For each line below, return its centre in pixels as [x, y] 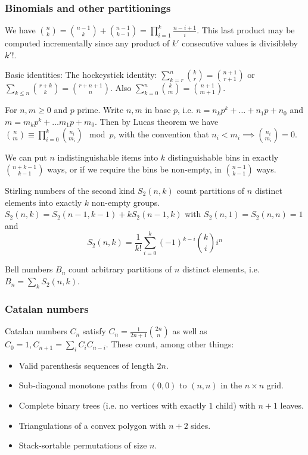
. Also [121, 88]
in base [158, 110]
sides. [201, 425]
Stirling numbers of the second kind [70, 190]
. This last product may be [246, 30]
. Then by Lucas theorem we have [157, 121]
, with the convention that [161, 134]
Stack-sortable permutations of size [83, 445]
